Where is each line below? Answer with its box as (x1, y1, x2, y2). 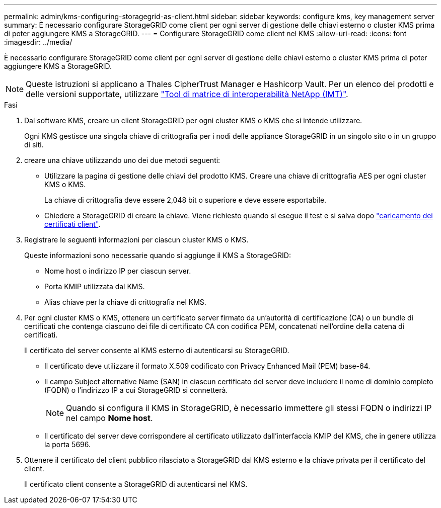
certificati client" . (44, 220, 101, 228)
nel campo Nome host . (66, 413, 153, 423)
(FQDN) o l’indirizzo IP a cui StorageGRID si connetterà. (44, 386, 228, 394)
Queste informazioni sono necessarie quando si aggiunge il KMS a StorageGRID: (24, 251, 291, 260)
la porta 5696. (44, 440, 91, 449)
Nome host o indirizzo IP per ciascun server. (44, 267, 191, 275)
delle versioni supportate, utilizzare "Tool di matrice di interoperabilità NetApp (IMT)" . (26, 89, 348, 99)
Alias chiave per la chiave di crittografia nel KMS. (44, 298, 206, 306)
